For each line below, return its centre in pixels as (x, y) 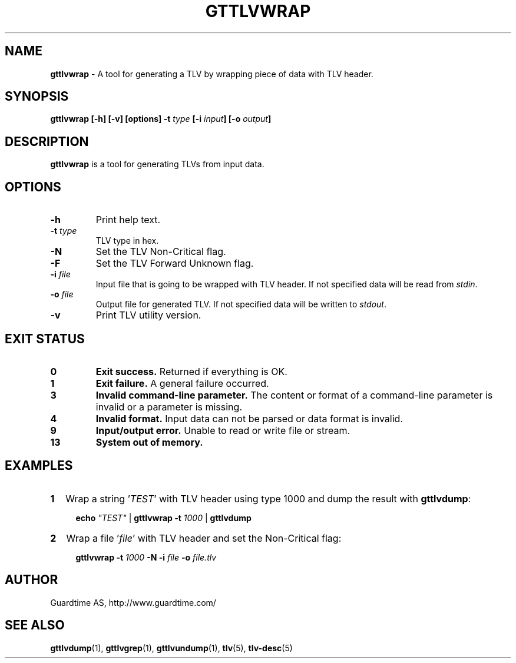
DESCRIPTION (47, 141)
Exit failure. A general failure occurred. (182, 383)
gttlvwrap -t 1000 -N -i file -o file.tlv (146, 557)
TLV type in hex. (127, 241)
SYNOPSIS (37, 97)
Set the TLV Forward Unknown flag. (175, 263)
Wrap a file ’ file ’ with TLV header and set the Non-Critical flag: (204, 538)
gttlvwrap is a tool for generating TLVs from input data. (157, 164)
